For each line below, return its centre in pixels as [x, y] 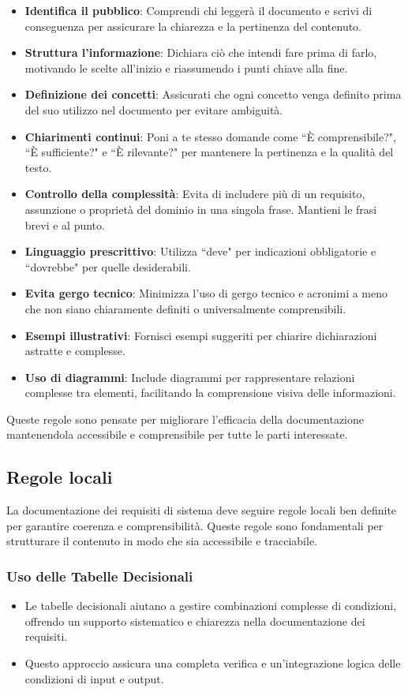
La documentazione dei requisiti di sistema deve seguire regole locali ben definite [202, 510]
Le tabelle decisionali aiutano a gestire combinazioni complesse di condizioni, [211, 606]
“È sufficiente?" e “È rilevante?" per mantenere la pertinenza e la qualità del [209, 152]
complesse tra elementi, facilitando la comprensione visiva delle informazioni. [210, 393]
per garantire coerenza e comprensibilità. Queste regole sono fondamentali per [195, 525]
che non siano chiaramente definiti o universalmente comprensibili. [185, 308]
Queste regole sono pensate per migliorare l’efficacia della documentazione [185, 419]
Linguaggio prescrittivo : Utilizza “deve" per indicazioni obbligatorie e [200, 251]
